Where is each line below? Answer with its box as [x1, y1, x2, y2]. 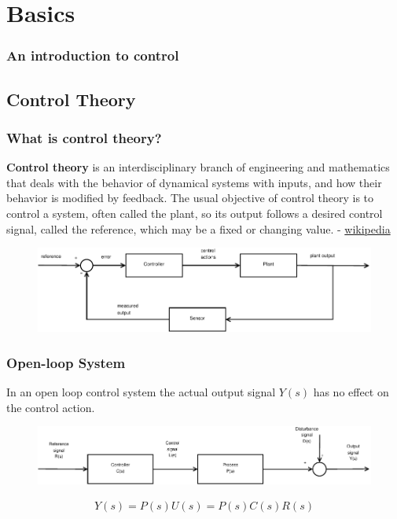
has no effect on [313, 384, 389, 400]
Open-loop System [6, 352, 126, 372]
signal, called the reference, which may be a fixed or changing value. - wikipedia [6, 220, 391, 237]
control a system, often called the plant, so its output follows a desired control [6, 205, 383, 221]
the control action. [6, 399, 95, 415]
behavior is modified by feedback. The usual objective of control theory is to [6, 190, 374, 206]
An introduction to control [6, 46, 179, 65]
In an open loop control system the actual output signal [6, 384, 276, 400]
